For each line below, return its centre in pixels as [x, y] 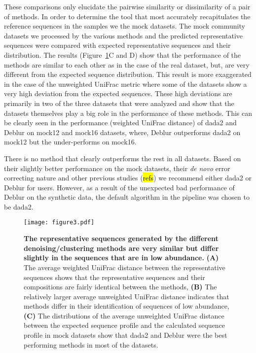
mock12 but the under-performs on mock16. [70, 142]
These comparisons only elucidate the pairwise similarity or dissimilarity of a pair [127, 6]
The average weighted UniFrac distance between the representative [125, 267]
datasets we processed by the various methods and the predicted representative [124, 35]
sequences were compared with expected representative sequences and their [117, 45]
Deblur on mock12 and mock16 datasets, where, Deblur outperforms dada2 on [122, 132]
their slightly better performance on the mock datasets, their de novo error [117, 168]
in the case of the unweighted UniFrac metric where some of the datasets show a [126, 84]
